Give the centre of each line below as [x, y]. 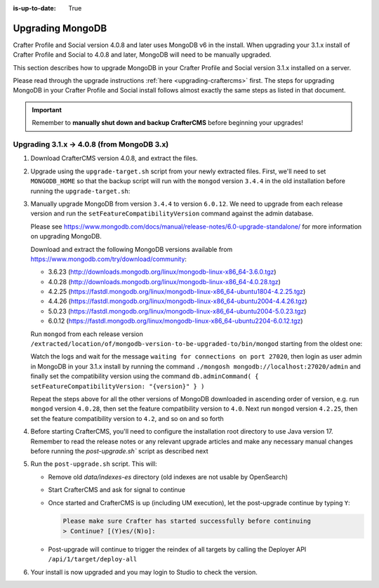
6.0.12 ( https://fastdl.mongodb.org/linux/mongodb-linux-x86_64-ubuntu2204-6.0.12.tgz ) [175, 321]
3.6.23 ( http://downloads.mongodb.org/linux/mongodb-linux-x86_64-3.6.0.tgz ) [162, 272]
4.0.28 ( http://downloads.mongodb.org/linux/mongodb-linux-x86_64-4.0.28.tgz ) [164, 281]
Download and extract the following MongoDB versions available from [132, 249]
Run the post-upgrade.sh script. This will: [94, 464]
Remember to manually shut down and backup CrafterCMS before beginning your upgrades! [167, 123]
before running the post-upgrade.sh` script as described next [119, 451]
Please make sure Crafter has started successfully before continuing [187, 521]
